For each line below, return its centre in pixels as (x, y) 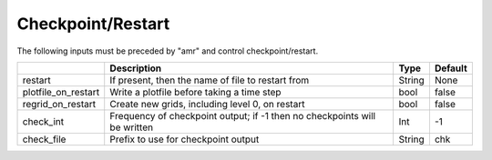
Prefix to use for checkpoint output (184, 139)
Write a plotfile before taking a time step (195, 92)
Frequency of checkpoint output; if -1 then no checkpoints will (243, 115)
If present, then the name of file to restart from (210, 80)
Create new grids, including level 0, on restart (207, 104)
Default (451, 68)
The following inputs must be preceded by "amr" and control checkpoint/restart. (168, 51)
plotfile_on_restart (61, 92)
